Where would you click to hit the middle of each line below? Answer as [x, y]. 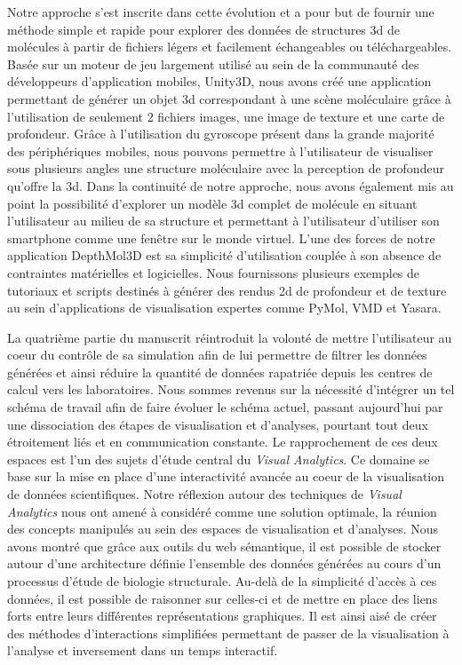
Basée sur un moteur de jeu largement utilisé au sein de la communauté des [213, 63]
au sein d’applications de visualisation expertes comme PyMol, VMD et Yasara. [224, 308]
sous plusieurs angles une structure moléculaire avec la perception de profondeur [226, 168]
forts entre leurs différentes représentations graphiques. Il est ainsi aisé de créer [222, 616]
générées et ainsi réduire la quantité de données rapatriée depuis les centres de [220, 372]
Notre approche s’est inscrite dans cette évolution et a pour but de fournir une [221, 12]
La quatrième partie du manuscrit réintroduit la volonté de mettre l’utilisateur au [230, 337]
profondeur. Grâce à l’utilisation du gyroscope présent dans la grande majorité [221, 134]
